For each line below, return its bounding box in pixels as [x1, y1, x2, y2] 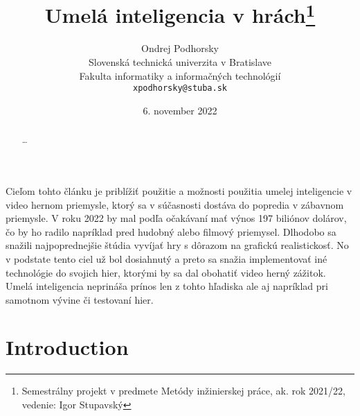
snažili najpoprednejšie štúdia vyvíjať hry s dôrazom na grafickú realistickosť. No [6, 238, 349, 252]
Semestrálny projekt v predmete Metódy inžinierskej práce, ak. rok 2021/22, [21, 383, 345, 398]
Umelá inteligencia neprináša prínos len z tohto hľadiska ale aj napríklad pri [6, 279, 328, 293]
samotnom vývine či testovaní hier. [6, 292, 154, 306]
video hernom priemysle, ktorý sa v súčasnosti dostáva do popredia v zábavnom [6, 197, 344, 211]
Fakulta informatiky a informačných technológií [79, 68, 281, 83]
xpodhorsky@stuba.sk [132, 83, 228, 94]
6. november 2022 [143, 103, 217, 117]
